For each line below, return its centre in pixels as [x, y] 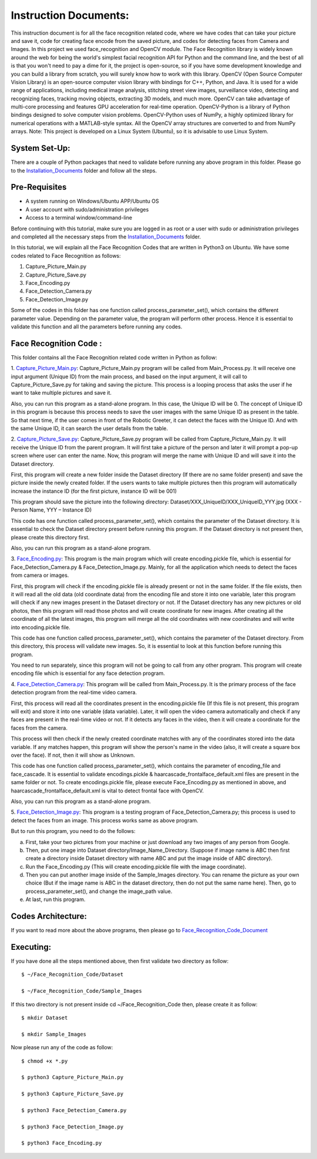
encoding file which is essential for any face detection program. [88, 673]
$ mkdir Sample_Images [54, 1034]
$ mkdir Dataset [45, 1018]
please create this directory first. [50, 537]
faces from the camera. [39, 728]
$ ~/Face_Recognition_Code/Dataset [72, 975]
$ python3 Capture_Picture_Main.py [72, 1077]
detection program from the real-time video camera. [74, 693]
